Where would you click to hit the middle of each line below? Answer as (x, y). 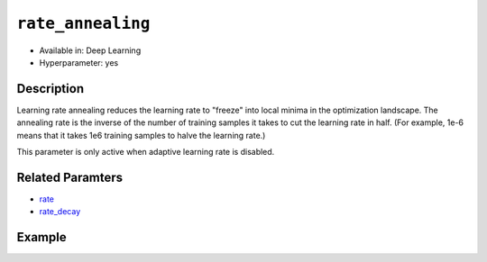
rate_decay (60, 212)
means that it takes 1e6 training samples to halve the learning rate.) (141, 135)
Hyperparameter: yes (79, 62)
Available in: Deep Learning (90, 50)
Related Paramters (70, 177)
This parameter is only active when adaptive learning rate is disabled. (146, 152)
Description (51, 89)
